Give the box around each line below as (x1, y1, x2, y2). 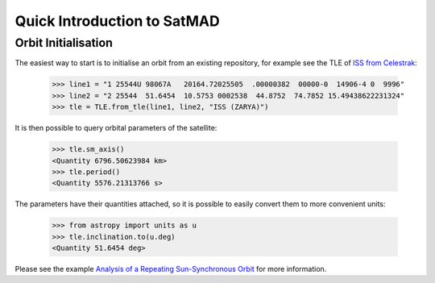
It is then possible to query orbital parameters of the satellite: (14, 123, 217, 133)
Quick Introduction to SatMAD (14, 12, 221, 30)
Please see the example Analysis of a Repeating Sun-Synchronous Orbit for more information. (14, 264, 327, 274)
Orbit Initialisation (14, 35, 113, 50)
